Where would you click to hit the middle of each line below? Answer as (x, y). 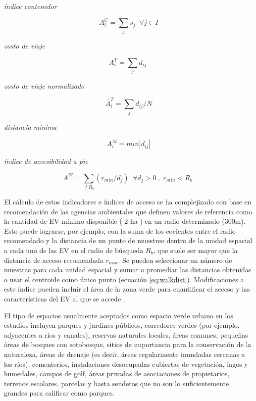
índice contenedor (30, 6)
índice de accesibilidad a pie (46, 161)
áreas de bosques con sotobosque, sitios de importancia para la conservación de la (128, 344)
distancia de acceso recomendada (54, 260)
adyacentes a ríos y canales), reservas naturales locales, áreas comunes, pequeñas (126, 334)
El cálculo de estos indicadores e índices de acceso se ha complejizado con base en (128, 201)
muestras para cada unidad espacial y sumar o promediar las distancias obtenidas (128, 270)
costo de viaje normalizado (44, 85)
